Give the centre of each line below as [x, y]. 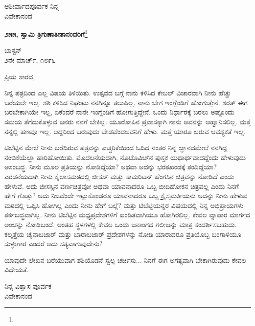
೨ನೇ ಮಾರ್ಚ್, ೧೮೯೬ [30, 60]
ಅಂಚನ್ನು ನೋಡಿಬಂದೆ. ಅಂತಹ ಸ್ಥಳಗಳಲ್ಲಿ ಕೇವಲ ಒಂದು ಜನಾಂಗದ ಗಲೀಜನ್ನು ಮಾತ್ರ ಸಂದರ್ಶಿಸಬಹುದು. [121, 224]
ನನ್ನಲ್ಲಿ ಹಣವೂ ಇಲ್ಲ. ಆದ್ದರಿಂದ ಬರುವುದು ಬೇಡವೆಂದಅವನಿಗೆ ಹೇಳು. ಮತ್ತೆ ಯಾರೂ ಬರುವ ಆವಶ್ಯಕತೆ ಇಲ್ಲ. [125, 131]
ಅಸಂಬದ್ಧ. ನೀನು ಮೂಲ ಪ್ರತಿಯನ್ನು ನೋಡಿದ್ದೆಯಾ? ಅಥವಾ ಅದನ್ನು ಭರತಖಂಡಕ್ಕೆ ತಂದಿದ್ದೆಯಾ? [111, 167]
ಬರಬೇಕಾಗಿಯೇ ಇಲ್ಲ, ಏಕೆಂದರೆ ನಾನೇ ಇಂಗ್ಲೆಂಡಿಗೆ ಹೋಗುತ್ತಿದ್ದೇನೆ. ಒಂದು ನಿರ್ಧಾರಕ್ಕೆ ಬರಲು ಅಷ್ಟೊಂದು [120, 112]
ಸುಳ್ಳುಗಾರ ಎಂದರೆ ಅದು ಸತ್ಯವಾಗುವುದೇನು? [54, 244]
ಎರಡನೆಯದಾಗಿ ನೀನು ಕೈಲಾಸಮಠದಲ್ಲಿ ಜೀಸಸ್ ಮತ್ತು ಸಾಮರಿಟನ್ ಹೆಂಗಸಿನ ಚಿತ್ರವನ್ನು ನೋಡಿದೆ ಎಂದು [119, 176]
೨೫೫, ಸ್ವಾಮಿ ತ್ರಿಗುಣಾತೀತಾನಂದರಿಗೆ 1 [46, 33]
